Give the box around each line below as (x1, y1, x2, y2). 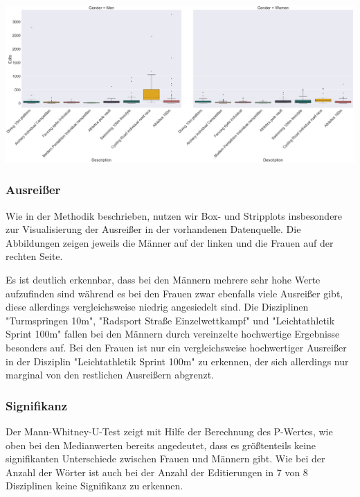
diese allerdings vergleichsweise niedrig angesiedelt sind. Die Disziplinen (6, 299, 309, 314)
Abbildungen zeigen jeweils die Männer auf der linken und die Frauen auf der (6, 235, 334, 250)
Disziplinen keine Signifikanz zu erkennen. (6, 478, 183, 493)
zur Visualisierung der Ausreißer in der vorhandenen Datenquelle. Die (6, 222, 301, 236)
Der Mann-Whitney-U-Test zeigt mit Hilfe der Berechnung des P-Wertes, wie (6, 424, 333, 439)
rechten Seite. (6, 249, 63, 263)
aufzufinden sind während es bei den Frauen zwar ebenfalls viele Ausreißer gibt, (6, 286, 343, 300)
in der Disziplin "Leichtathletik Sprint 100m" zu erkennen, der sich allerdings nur (6, 354, 349, 368)
